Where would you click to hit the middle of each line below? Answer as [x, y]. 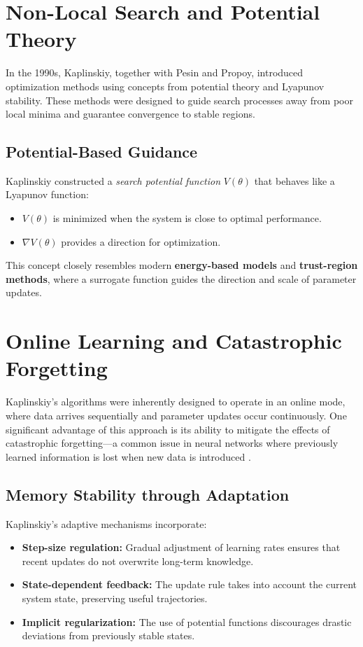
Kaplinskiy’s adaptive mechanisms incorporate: [106, 523]
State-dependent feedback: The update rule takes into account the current [190, 584]
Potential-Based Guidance [102, 152]
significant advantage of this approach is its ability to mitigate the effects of [168, 429]
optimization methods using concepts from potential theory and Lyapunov [165, 86]
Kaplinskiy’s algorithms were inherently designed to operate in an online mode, [176, 402]
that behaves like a [294, 180]
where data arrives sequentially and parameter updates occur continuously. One [176, 415]
